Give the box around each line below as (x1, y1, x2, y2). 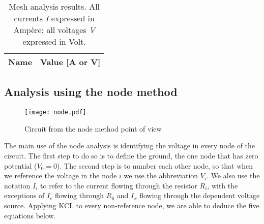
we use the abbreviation (124, 170, 198, 181)
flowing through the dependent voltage (139, 190, 260, 201)
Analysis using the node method (4, 84, 178, 100)
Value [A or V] (40, 56, 101, 68)
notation (4, 180, 31, 190)
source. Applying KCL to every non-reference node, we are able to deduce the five (4, 200, 259, 211)
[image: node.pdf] (24, 109, 86, 116)
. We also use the (207, 170, 260, 181)
